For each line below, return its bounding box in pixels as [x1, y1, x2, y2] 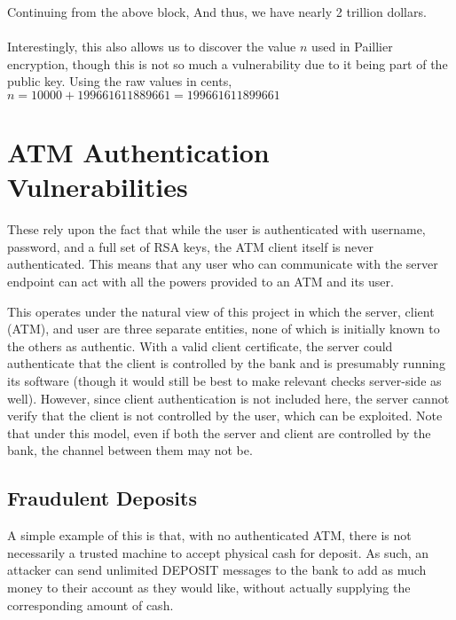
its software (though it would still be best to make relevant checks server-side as [7, 372, 442, 390]
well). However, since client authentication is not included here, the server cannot [7, 388, 450, 407]
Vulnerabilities [7, 169, 188, 205]
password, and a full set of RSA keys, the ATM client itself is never [7, 237, 373, 255]
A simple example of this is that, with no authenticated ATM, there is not [7, 526, 412, 545]
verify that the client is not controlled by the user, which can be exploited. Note [7, 406, 443, 425]
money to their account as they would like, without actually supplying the [7, 577, 411, 596]
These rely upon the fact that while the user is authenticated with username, [7, 220, 426, 239]
